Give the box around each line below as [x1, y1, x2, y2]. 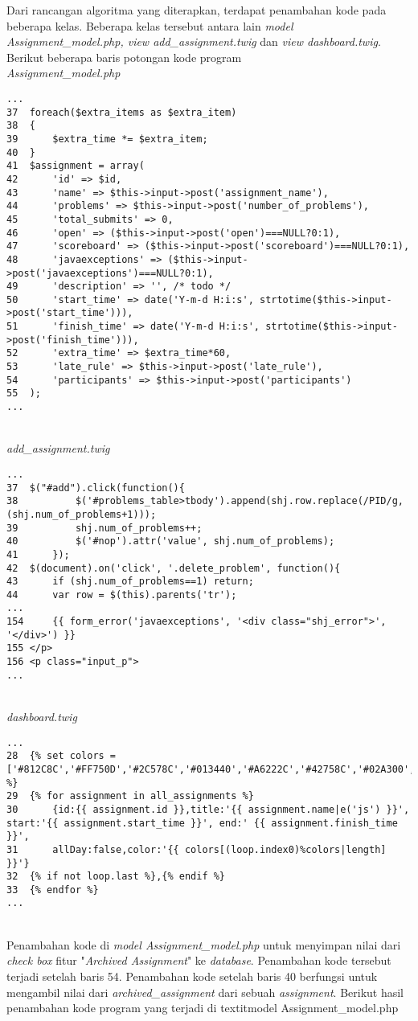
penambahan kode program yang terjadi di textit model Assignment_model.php [6, 999, 399, 1016]
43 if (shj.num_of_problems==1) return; [6, 576, 254, 588]
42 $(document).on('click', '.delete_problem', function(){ [6, 562, 341, 574]
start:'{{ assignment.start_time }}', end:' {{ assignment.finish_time [6, 817, 398, 829]
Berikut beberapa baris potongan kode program [6, 48, 242, 65]
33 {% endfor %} [6, 884, 99, 896]
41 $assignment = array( [6, 160, 145, 172]
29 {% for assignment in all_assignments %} [6, 790, 254, 802]
